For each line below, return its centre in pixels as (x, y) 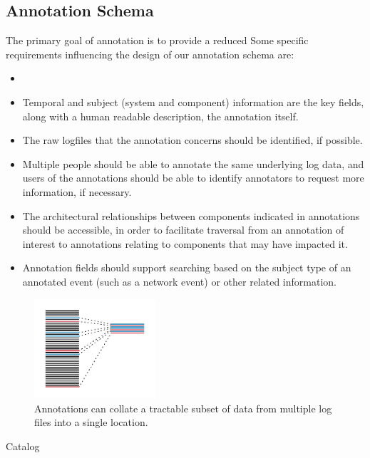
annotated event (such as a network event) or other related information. (179, 281)
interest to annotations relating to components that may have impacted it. (185, 243)
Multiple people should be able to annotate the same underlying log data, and (193, 163)
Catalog (23, 446)
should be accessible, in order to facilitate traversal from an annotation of (183, 230)
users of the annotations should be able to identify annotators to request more (193, 178)
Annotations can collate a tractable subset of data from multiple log (183, 408)
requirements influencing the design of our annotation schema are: (150, 54)
